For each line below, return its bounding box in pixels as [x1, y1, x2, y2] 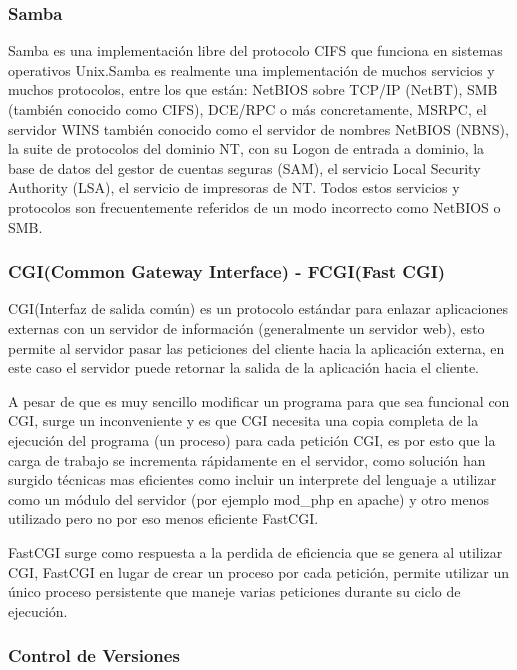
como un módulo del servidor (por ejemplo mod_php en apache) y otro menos [8, 488, 489, 509]
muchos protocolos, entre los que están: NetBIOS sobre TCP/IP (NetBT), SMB [8, 79, 498, 100]
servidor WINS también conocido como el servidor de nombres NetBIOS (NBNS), [8, 118, 509, 139]
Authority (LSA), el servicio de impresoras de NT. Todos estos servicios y [8, 177, 460, 198]
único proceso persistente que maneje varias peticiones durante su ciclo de [8, 581, 461, 602]
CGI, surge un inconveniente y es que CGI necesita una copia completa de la [8, 410, 479, 431]
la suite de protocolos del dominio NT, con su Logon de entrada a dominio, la [8, 138, 485, 159]
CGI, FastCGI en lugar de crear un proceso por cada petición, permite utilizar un [8, 561, 509, 582]
